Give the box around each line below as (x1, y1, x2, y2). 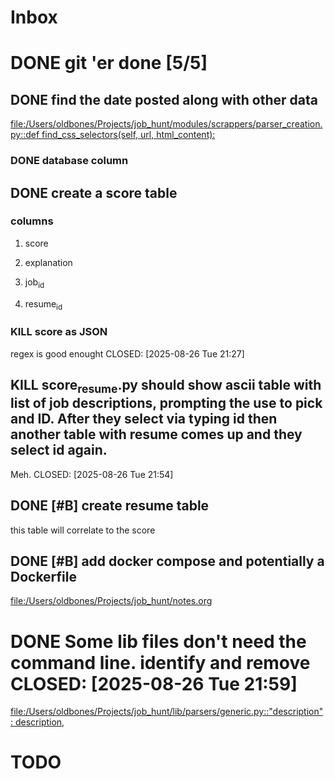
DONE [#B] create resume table (10, 497, 210, 515)
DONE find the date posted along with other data (10, 91, 318, 108)
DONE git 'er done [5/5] (10, 52, 208, 75)
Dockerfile (10, 568, 78, 585)
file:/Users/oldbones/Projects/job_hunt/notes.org (10, 595, 213, 607)
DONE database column (10, 154, 129, 168)
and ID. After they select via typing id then (10, 411, 278, 428)
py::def (10, 129, 40, 141)
